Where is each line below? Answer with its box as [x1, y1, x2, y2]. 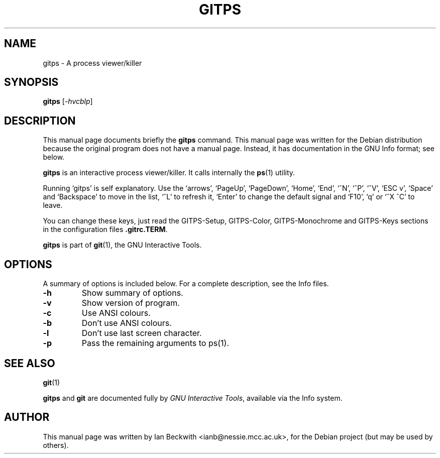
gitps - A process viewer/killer [43, 58, 142, 67]
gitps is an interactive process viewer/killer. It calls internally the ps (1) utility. [43, 168, 295, 177]
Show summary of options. [81, 288, 183, 298]
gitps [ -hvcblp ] [43, 97, 93, 106]
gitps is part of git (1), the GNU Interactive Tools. [43, 241, 202, 250]
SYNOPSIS [4, 76, 59, 89]
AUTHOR [4, 411, 50, 424]
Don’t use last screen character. [81, 328, 202, 338]
